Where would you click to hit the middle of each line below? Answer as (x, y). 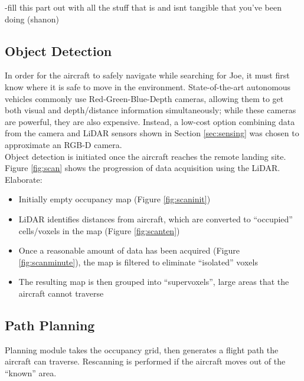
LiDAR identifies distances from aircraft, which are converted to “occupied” (156, 219)
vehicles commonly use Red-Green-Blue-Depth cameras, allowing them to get (144, 98)
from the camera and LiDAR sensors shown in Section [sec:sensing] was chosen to (152, 133)
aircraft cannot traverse (61, 293)
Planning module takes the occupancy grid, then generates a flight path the (142, 349)
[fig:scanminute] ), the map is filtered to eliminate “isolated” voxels (138, 262)
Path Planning (50, 325)
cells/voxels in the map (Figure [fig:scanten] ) (99, 230)
